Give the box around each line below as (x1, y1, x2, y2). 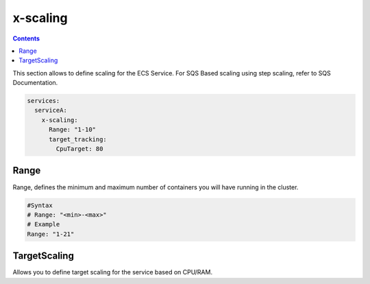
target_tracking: (49, 135, 108, 143)
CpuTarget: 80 (56, 145, 103, 153)
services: (27, 97, 60, 105)
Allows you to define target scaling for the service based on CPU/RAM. (12, 268, 212, 276)
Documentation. (12, 79, 58, 87)
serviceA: (34, 106, 68, 115)
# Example (27, 220, 60, 228)
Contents (12, 34, 40, 43)
